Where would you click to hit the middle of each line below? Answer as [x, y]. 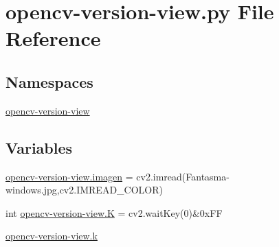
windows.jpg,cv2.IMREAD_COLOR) [84, 190]
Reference [53, 38]
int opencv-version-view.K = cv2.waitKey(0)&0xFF [114, 212]
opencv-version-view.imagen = [69, 176]
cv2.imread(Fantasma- [183, 176]
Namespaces [49, 81]
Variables [39, 147]
